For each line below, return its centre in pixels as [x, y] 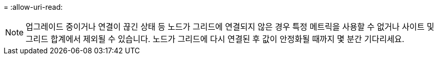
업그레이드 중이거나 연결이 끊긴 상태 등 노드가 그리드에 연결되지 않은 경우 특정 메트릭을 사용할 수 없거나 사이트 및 [230, 27]
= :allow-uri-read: [33, 7]
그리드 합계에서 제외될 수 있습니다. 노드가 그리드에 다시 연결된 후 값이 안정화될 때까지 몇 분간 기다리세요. [215, 39]
